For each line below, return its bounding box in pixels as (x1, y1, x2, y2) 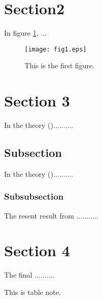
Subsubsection (4, 190, 64, 203)
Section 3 (4, 90, 70, 111)
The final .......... (4, 269, 55, 280)
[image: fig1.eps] (24, 45, 87, 53)
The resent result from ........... (4, 210, 98, 221)
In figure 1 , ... (4, 28, 47, 38)
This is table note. (4, 287, 61, 297)
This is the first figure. (24, 60, 95, 71)
